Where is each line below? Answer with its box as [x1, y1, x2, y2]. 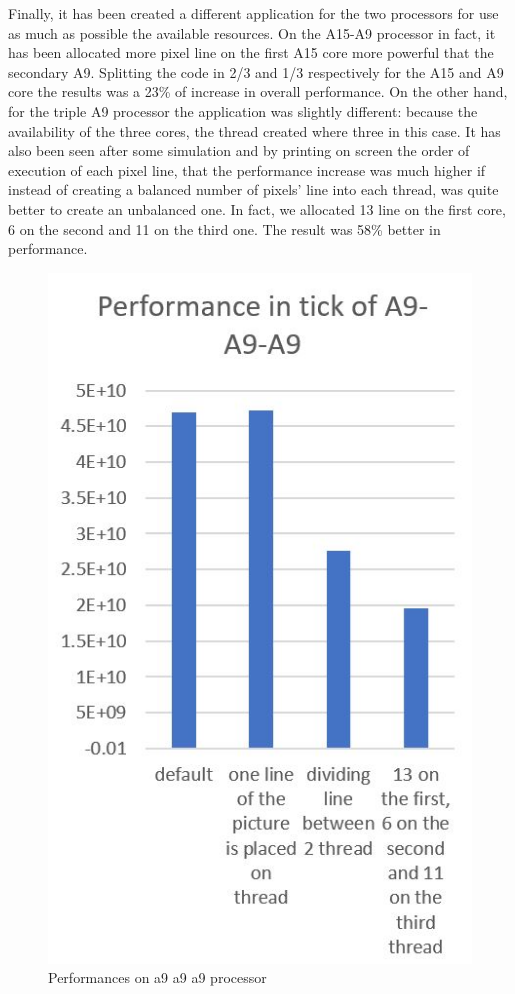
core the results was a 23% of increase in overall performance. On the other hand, [8, 81, 508, 102]
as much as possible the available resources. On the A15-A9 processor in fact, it [8, 22, 496, 43]
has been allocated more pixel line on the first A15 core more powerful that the [8, 42, 494, 63]
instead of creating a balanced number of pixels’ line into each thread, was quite [8, 179, 499, 200]
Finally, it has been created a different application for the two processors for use [8, 3, 499, 23]
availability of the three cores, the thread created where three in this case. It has [8, 120, 501, 141]
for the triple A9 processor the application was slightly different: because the [8, 100, 478, 121]
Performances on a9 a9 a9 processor [48, 967, 267, 988]
